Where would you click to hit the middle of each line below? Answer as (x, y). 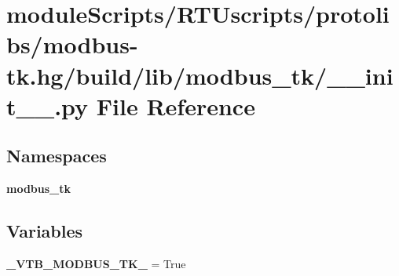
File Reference (176, 105)
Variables (45, 231)
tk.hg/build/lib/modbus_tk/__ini (200, 75)
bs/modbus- (72, 44)
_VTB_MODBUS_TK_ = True (96, 263)
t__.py (48, 105)
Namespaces (57, 156)
